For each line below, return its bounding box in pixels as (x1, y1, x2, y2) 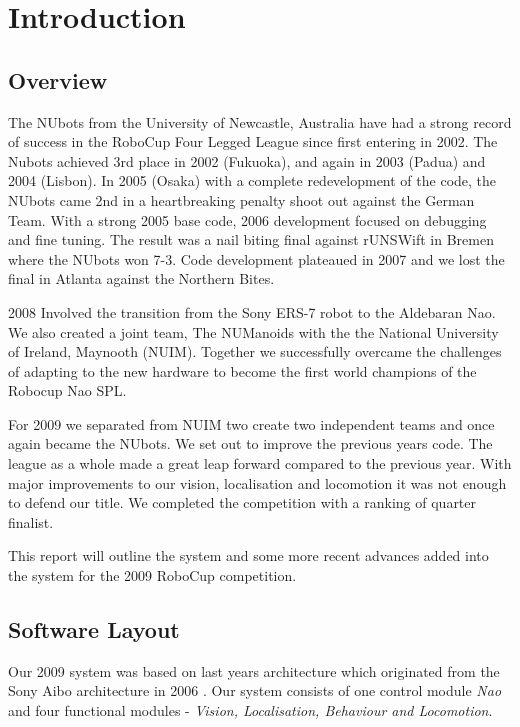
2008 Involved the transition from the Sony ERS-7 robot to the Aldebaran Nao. (8, 301, 496, 322)
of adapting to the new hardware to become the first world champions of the (8, 360, 477, 381)
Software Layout (8, 614, 180, 645)
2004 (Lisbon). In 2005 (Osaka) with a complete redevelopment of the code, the (8, 170, 497, 191)
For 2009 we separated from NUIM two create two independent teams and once (8, 413, 495, 434)
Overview (8, 64, 108, 95)
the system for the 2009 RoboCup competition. (8, 565, 297, 586)
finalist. (8, 511, 54, 532)
